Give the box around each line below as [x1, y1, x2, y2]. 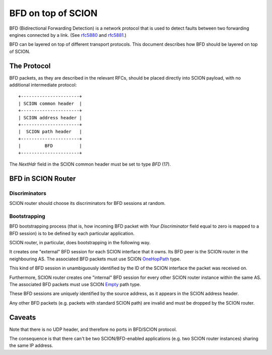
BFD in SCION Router [9, 174, 76, 183]
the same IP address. [9, 342, 53, 348]
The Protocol [9, 61, 51, 70]
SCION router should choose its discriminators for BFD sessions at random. [9, 200, 166, 206]
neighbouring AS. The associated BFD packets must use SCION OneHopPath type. [9, 256, 181, 262]
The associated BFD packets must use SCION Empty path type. [9, 281, 141, 287]
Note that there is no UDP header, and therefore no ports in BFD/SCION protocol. [9, 326, 177, 332]
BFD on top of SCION [9, 8, 98, 19]
